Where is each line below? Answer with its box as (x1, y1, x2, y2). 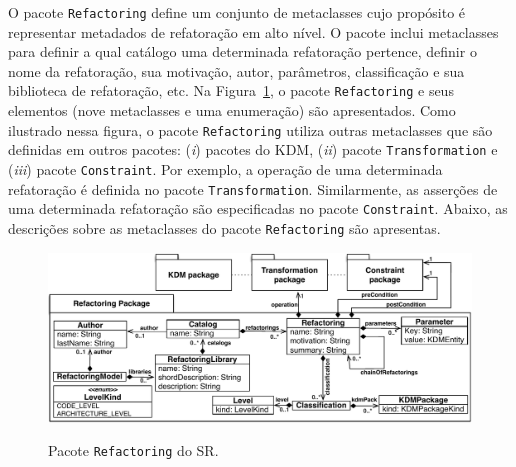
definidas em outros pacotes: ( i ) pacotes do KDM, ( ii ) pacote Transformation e (8, 139, 498, 160)
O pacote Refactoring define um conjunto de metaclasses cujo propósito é (8, 2, 466, 22)
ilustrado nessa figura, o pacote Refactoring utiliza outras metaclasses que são (8, 119, 493, 140)
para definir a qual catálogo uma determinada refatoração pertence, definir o (8, 41, 477, 62)
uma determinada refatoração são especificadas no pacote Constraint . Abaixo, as (8, 198, 508, 219)
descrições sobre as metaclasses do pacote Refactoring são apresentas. (8, 217, 441, 238)
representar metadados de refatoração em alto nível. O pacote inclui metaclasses (8, 21, 499, 42)
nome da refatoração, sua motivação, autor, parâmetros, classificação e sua (8, 60, 465, 81)
